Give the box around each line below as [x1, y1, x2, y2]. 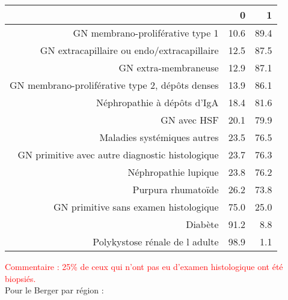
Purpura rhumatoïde [132, 182, 219, 196]
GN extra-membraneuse [118, 61, 219, 74]
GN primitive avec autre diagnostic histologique [17, 148, 219, 161]
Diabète [186, 217, 219, 231]
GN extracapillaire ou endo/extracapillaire [40, 43, 219, 57]
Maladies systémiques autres [99, 130, 219, 144]
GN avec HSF [161, 113, 219, 127]
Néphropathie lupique [127, 165, 219, 179]
